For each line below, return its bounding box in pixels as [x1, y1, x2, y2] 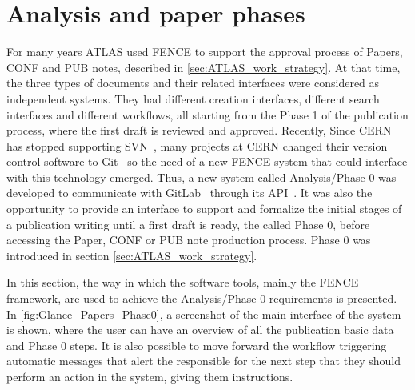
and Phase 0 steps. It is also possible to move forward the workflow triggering [6, 336, 387, 353]
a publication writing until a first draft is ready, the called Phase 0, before [6, 215, 370, 232]
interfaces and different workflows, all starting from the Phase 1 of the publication [6, 106, 409, 123]
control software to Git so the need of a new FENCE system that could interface [6, 153, 408, 170]
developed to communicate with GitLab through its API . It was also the [6, 184, 373, 201]
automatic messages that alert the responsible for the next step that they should [6, 352, 401, 369]
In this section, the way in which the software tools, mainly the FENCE [6, 274, 359, 291]
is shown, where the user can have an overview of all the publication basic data [6, 321, 394, 338]
